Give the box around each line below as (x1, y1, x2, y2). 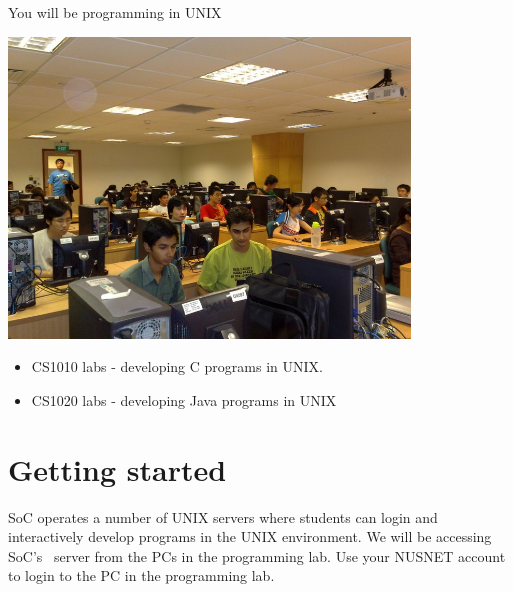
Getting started (8, 448, 227, 489)
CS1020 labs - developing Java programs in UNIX (31, 389, 337, 410)
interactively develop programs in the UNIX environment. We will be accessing (8, 526, 492, 547)
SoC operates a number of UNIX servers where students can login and (8, 506, 438, 527)
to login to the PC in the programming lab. (8, 565, 275, 586)
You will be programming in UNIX (8, 2, 222, 22)
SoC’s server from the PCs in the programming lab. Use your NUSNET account (8, 545, 506, 566)
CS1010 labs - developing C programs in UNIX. (31, 356, 323, 377)
